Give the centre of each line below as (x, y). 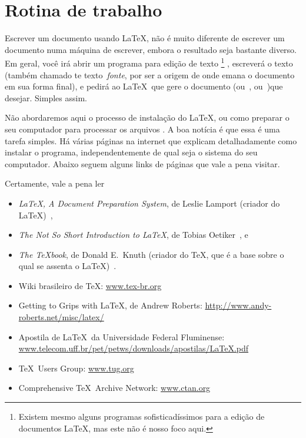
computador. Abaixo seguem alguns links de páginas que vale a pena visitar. (142, 163)
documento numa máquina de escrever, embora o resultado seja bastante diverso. (151, 49)
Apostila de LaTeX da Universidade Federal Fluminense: (122, 336)
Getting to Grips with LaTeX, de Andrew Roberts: (110, 305)
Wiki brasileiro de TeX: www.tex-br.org (90, 285)
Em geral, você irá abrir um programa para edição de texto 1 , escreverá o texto (149, 62)
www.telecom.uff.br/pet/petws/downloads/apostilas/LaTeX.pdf (134, 348)
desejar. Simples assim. (46, 97)
